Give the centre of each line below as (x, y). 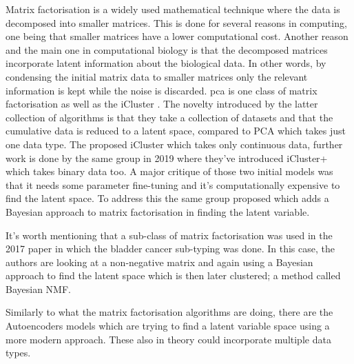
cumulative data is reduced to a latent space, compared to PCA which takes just (176, 131)
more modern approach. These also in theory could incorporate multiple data (168, 339)
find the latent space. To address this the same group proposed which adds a (167, 198)
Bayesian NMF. (38, 289)
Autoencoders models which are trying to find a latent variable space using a (168, 326)
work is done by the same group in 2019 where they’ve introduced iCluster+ (167, 158)
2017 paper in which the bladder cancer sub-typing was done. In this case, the (170, 249)
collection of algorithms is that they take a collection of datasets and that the (169, 117)
